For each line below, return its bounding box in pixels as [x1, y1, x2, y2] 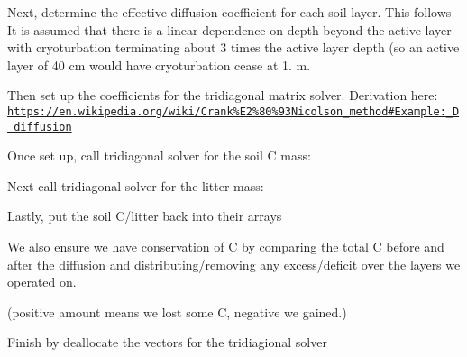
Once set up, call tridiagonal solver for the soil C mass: [7, 146, 311, 165]
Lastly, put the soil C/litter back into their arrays [7, 206, 282, 225]
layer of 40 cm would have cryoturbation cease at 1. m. [7, 55, 311, 74]
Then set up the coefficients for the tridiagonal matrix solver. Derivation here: [7, 86, 438, 105]
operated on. [7, 272, 77, 291]
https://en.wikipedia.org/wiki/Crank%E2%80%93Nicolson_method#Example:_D [7, 105, 460, 118]
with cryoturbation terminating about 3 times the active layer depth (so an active [7, 38, 460, 57]
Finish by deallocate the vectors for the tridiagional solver [7, 333, 327, 352]
